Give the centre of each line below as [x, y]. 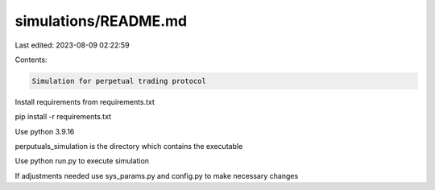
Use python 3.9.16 [45, 131]
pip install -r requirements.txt [63, 117]
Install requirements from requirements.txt [85, 101]
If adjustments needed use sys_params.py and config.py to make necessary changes [157, 176]
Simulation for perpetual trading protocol [119, 81]
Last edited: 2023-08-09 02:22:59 [72, 45]
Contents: [31, 60]
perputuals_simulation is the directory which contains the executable [129, 147]
